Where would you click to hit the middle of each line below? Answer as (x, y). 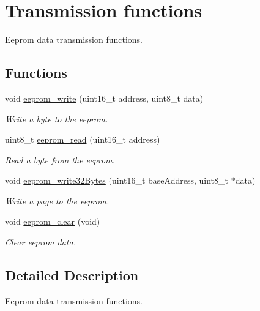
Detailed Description (72, 275)
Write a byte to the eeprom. (57, 118)
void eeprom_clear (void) (53, 221)
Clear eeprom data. (40, 242)
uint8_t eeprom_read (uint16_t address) (83, 139)
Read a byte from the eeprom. (60, 159)
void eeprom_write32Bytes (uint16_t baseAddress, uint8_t (117, 180)
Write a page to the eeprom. (57, 200)
